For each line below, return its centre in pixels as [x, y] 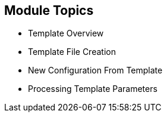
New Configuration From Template [95, 70]
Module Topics [49, 10]
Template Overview [66, 33]
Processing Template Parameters [93, 89]
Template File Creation [72, 52]
